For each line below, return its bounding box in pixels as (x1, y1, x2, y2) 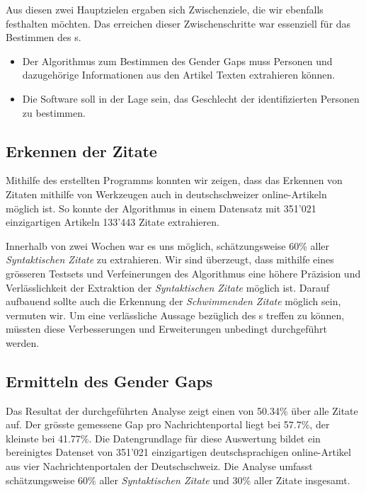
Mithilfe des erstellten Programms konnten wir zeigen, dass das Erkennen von (6, 173, 343, 188)
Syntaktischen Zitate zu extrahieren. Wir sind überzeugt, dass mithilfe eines (6, 252, 334, 267)
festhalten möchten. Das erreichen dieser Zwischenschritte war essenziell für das (6, 16, 351, 30)
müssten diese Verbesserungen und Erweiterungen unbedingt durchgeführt (6, 321, 327, 336)
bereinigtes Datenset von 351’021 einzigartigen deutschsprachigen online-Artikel (6, 445, 351, 459)
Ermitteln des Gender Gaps (6, 370, 213, 391)
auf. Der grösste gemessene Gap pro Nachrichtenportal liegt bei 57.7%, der (6, 417, 330, 432)
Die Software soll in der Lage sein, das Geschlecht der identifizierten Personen (22, 91, 360, 105)
